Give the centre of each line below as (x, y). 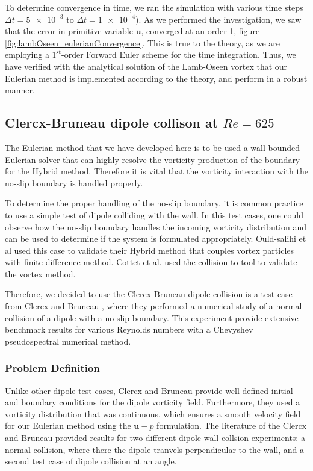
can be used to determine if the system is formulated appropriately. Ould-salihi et (156, 239)
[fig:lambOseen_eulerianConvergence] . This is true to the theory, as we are (143, 42)
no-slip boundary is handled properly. (74, 183)
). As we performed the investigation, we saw (218, 19)
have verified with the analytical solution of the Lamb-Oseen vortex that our (146, 66)
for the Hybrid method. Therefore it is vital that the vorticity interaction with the (156, 171)
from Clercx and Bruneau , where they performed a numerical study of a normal (153, 306)
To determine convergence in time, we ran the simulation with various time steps (154, 7)
